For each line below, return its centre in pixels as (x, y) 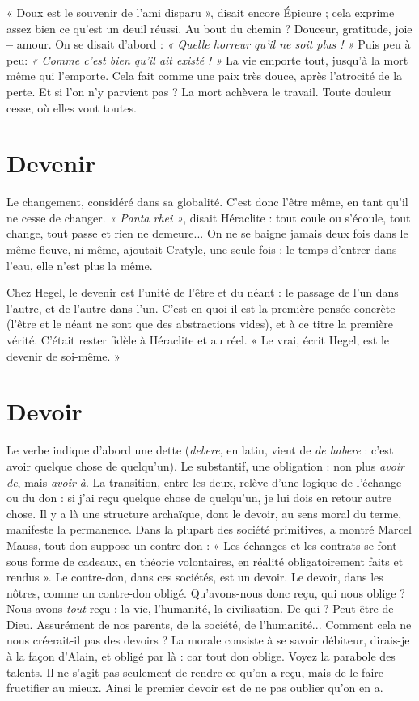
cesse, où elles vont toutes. (72, 107)
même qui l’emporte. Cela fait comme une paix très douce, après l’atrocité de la (205, 76)
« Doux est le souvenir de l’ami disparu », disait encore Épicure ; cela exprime (201, 12)
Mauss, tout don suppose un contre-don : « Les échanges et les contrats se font (202, 545)
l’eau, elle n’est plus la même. (80, 265)
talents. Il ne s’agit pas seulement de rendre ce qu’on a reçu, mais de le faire (195, 671)
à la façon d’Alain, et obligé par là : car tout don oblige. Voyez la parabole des (201, 656)
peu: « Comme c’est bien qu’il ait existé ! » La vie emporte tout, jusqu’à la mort (207, 59)
